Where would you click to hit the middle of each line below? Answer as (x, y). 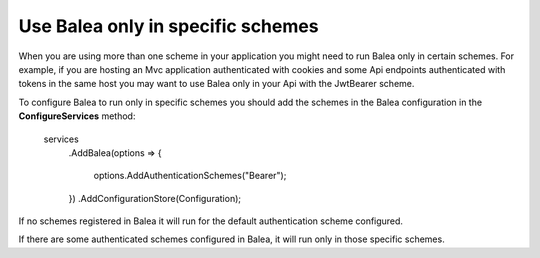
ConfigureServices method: (77, 116)
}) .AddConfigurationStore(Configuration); (155, 198)
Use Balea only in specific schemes (168, 26)
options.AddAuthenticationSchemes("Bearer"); (190, 176)
